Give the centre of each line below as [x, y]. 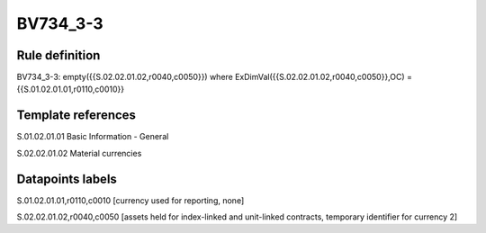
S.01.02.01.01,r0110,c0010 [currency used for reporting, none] [130, 200]
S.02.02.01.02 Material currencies [79, 153]
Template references [76, 116]
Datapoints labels [67, 179]
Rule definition [58, 55]
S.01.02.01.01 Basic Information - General [93, 137]
